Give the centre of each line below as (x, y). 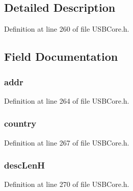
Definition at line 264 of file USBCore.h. (67, 100)
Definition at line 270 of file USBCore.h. (67, 184)
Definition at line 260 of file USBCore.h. (67, 29)
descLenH (24, 165)
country (20, 123)
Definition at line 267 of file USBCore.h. (67, 142)
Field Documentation (61, 56)
